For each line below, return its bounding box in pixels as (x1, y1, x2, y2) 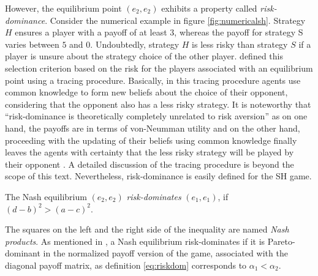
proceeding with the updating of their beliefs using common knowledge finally (5, 133, 297, 146)
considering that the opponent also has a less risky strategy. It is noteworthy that (5, 97, 311, 110)
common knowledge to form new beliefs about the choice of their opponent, (5, 86, 288, 99)
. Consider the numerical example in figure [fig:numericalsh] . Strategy (45, 13, 306, 26)
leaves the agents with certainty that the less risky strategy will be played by (5, 146, 294, 159)
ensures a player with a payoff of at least (15, 26, 167, 39)
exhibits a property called (161, 2, 257, 14)
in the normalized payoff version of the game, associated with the (43, 247, 288, 259)
